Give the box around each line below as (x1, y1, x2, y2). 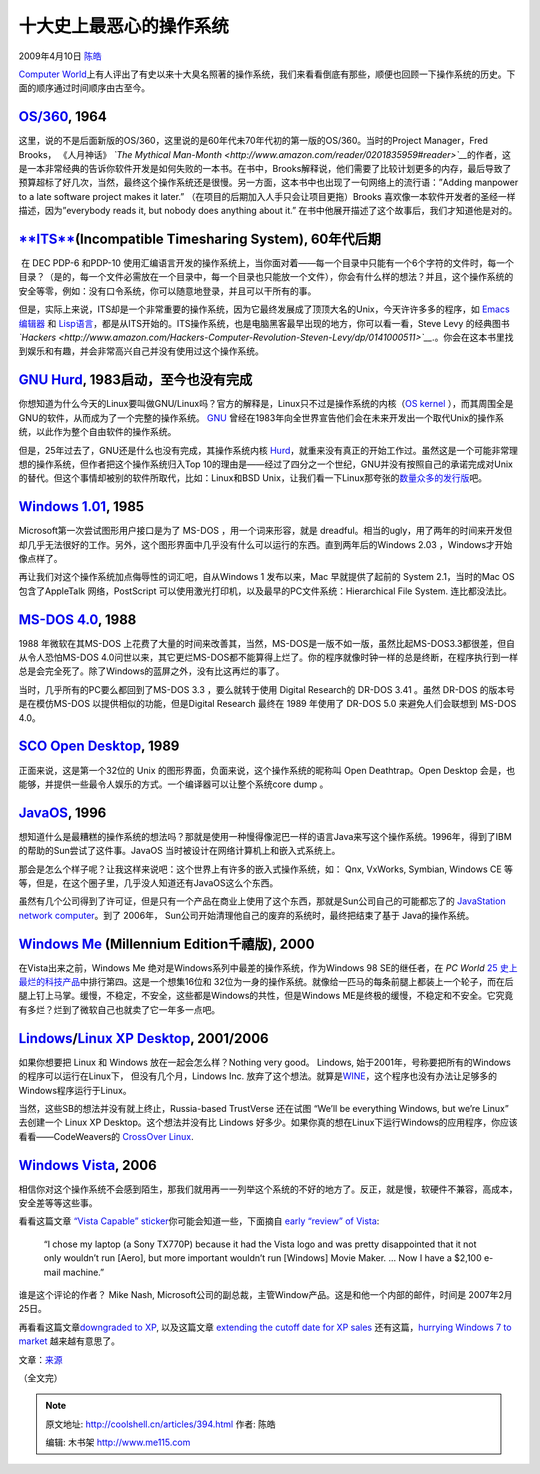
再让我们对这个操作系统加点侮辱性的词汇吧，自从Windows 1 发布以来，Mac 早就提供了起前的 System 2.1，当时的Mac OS (18, 571, 515, 583)
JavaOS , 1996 (18, 804, 107, 821)
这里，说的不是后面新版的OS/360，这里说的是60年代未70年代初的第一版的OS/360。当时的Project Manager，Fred (18, 135, 489, 147)
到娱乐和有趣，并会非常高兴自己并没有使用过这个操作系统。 (18, 345, 264, 357)
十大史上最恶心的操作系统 (18, 15, 230, 37)
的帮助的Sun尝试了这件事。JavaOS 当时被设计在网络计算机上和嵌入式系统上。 (18, 845, 341, 857)
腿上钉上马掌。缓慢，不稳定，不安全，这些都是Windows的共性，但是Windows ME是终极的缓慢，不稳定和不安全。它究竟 (18, 990, 514, 1002)
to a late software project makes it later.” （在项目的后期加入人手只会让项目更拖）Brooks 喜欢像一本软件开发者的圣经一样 (18, 190, 516, 202)
